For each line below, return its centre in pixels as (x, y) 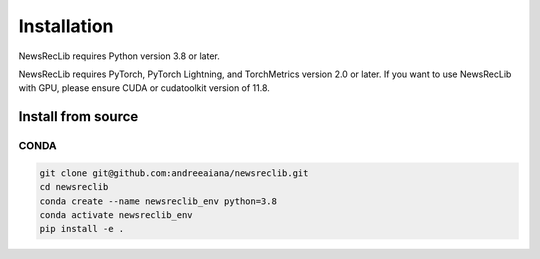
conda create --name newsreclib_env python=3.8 (158, 201)
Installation (66, 26)
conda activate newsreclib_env (116, 215)
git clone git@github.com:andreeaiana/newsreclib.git (174, 173)
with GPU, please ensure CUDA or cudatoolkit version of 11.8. (144, 88)
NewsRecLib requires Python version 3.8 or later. (119, 56)
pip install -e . (82, 229)
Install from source (78, 116)
